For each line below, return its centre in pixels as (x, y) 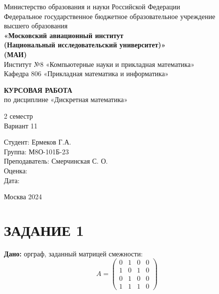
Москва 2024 (23, 197)
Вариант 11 (21, 125)
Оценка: (16, 170)
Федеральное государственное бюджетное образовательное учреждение (110, 16)
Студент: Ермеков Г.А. (38, 142)
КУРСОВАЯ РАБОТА (38, 90)
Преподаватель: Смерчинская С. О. (56, 161)
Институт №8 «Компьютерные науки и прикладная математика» (99, 64)
